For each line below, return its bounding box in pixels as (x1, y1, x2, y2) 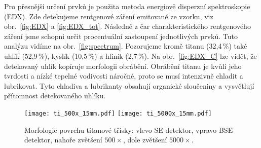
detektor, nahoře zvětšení (24, 134, 102, 145)
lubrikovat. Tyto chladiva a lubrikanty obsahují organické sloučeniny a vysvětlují (4, 80, 254, 91)
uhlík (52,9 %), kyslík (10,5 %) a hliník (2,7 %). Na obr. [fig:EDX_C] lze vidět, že (4, 50, 257, 61)
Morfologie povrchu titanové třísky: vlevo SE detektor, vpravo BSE (24, 124, 233, 135)
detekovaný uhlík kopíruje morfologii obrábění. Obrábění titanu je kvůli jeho (4, 60, 242, 71)
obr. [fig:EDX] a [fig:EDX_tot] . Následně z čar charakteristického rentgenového (4, 21, 251, 31)
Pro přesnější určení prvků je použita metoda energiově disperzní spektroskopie (4, 1, 250, 11)
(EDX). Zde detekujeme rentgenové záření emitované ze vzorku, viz (4, 11, 213, 21)
